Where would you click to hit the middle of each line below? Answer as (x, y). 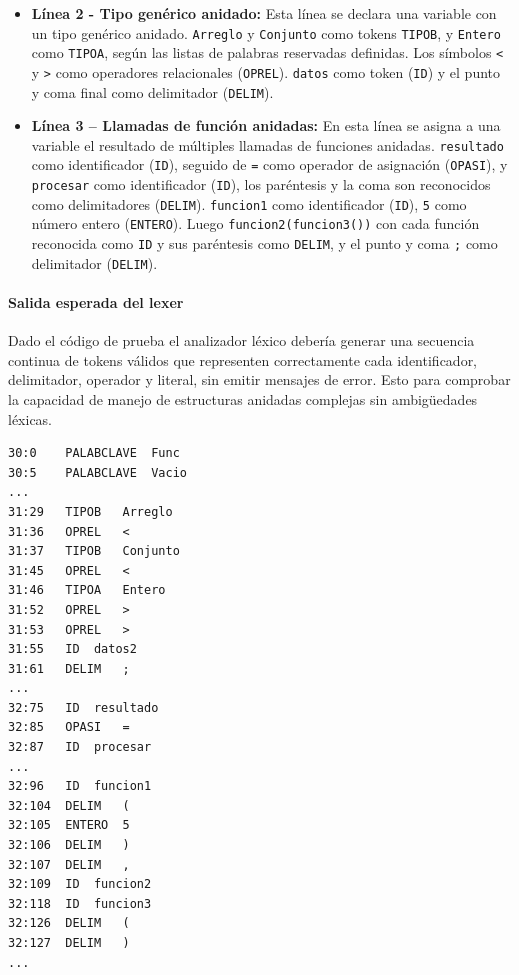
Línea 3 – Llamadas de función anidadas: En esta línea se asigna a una (266, 125)
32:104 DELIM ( (69, 805)
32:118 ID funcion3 (80, 903)
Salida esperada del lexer (96, 302)
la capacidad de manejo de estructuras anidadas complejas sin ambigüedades (243, 398)
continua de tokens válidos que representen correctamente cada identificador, (243, 359)
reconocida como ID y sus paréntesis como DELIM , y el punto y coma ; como (264, 243)
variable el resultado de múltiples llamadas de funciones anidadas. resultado (267, 144)
